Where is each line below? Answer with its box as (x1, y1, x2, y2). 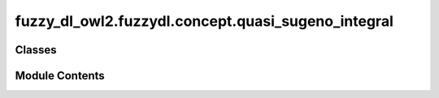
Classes (15, 43, 57, 57)
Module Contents (15, 69, 105, 83)
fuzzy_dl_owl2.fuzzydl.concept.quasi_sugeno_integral (15, 12, 393, 30)
